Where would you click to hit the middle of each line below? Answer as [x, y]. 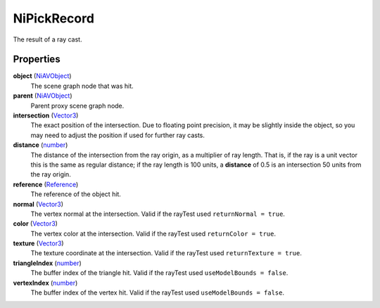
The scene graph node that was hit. [82, 86]
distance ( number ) [40, 145]
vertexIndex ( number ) [45, 283]
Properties [37, 59]
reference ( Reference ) [46, 184]
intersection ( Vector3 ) [46, 115]
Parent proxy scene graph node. [77, 105]
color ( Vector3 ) [35, 224]
